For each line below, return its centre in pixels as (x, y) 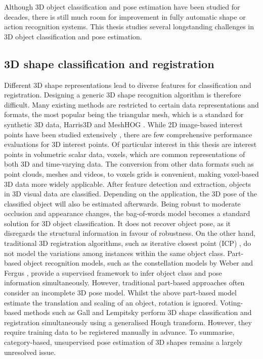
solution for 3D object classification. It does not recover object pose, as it (117, 223)
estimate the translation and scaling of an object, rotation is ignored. (111, 302)
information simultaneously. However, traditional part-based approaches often (124, 283)
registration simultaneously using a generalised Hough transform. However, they (128, 322)
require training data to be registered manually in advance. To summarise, (119, 332)
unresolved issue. (30, 352)
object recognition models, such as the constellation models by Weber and (138, 263)
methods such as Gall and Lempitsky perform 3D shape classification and (138, 312)
